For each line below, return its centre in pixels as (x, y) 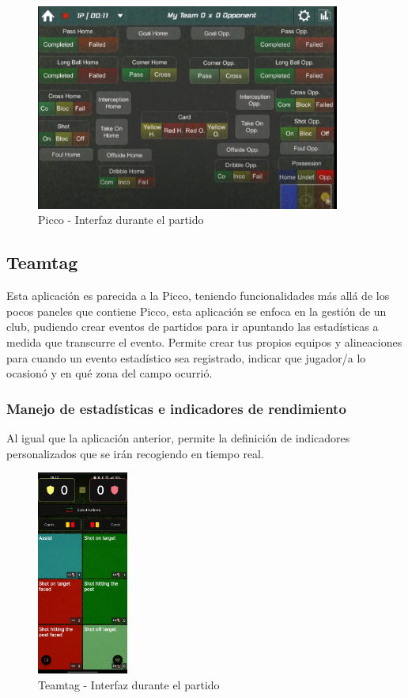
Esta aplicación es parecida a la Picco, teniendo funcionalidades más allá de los (198, 296)
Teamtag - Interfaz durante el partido (129, 684)
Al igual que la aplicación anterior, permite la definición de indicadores (178, 438)
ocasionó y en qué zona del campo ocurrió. (110, 373)
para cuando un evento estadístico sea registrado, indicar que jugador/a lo (186, 357)
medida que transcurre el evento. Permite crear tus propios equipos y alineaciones (204, 342)
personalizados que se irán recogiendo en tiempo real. (135, 453)
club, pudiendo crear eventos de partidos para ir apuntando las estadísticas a (193, 326)
